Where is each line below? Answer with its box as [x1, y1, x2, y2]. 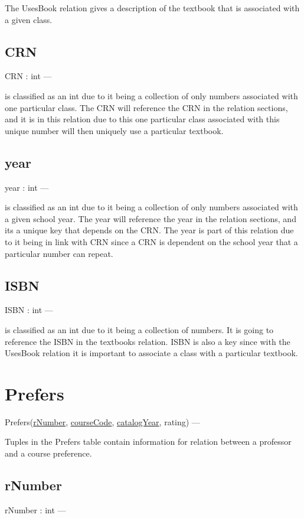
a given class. [5, 13, 53, 25]
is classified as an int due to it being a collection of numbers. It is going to [5, 323, 274, 335]
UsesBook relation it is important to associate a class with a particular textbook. [5, 347, 298, 359]
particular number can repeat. [5, 247, 113, 259]
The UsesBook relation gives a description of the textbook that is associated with [5, 2, 300, 14]
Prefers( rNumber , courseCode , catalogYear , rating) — [5, 415, 200, 428]
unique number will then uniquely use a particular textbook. [5, 124, 224, 136]
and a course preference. [5, 447, 92, 460]
